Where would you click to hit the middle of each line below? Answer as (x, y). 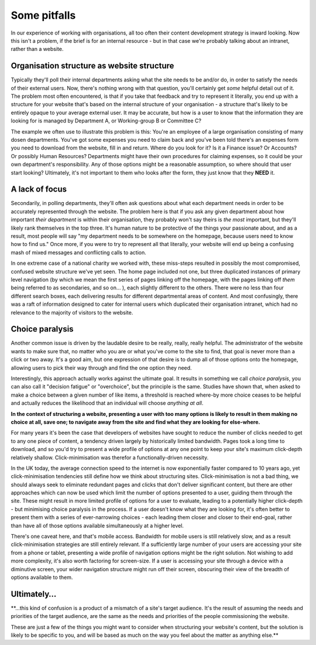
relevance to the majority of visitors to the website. (72, 312)
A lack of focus (39, 190)
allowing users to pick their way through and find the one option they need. (102, 368)
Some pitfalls (43, 15)
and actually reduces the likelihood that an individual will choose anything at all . (107, 403)
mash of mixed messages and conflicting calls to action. (78, 252)
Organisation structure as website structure (92, 66)
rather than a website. (37, 49)
